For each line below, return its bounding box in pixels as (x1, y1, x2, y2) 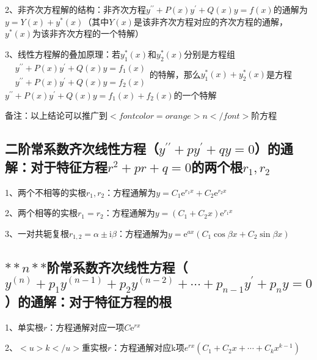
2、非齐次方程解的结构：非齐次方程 (5, 3, 146, 15)
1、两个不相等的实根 (5, 186, 86, 198)
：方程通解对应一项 (47, 320, 125, 333)
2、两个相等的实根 (5, 206, 78, 219)
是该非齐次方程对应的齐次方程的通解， (133, 15, 288, 28)
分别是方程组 (184, 47, 236, 60)
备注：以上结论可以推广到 (5, 109, 107, 122)
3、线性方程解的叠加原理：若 (5, 47, 120, 60)
